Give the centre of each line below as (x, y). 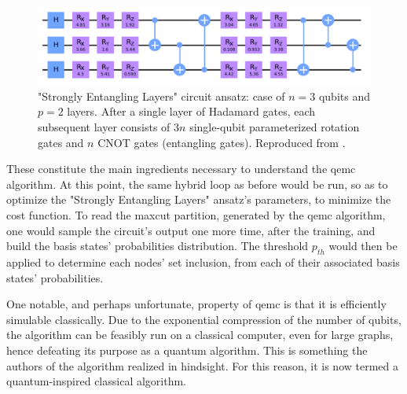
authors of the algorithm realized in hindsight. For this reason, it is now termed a (203, 365)
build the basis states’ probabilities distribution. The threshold (158, 246)
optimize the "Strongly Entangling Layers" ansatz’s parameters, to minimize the (199, 199)
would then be (363, 246)
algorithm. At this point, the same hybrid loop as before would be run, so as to (197, 184)
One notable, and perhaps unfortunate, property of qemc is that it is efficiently (196, 304)
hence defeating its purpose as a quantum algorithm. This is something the (187, 350)
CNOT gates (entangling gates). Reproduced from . (222, 142)
